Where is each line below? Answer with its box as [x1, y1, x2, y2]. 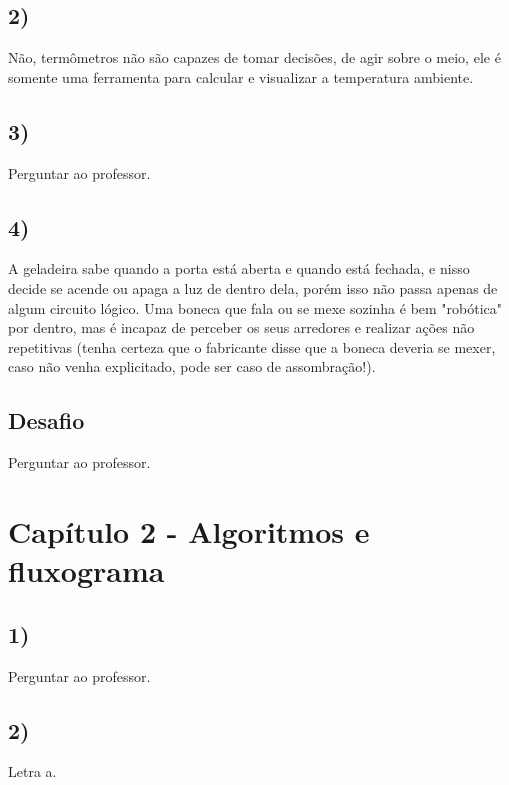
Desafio [8, 405, 85, 436]
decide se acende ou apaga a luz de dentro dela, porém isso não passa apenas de [8, 277, 498, 298]
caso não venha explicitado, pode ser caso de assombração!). [8, 356, 376, 377]
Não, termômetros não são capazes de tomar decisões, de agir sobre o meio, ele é [8, 47, 501, 68]
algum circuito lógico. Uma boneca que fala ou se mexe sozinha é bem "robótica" [8, 297, 503, 318]
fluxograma [8, 550, 165, 591]
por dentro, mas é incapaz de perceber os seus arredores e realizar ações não [8, 317, 475, 338]
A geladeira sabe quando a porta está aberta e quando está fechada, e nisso [8, 258, 470, 279]
